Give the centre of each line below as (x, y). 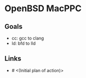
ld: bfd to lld (24, 43)
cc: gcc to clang (28, 38)
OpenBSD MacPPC (43, 9)
